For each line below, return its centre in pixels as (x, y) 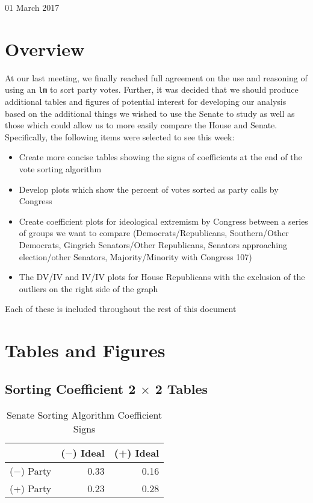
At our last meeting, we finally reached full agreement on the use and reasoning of (156, 77)
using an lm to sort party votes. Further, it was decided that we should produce (152, 89)
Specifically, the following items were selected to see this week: (120, 136)
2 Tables (181, 388)
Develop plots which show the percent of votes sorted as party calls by (149, 189)
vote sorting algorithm (60, 168)
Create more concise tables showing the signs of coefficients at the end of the (160, 157)
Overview (45, 48)
